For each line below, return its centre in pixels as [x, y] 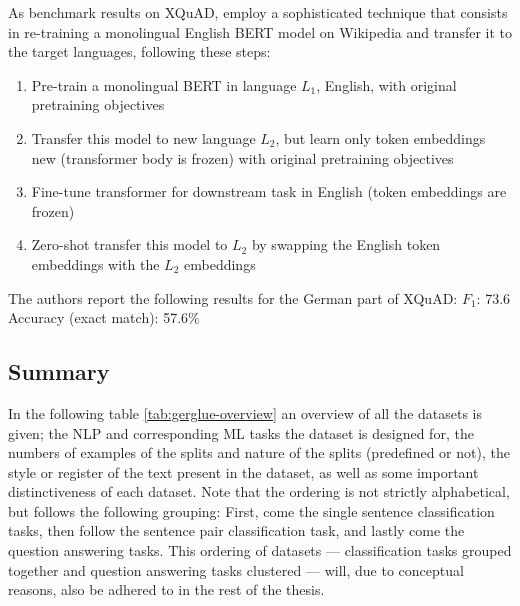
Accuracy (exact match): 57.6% [104, 317]
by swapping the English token [346, 244]
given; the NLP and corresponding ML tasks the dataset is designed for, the [241, 432]
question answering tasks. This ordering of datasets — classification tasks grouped [260, 550]
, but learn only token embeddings [380, 137]
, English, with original [386, 84]
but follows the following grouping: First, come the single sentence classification [251, 510]
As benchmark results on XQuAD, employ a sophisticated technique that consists [258, 12]
